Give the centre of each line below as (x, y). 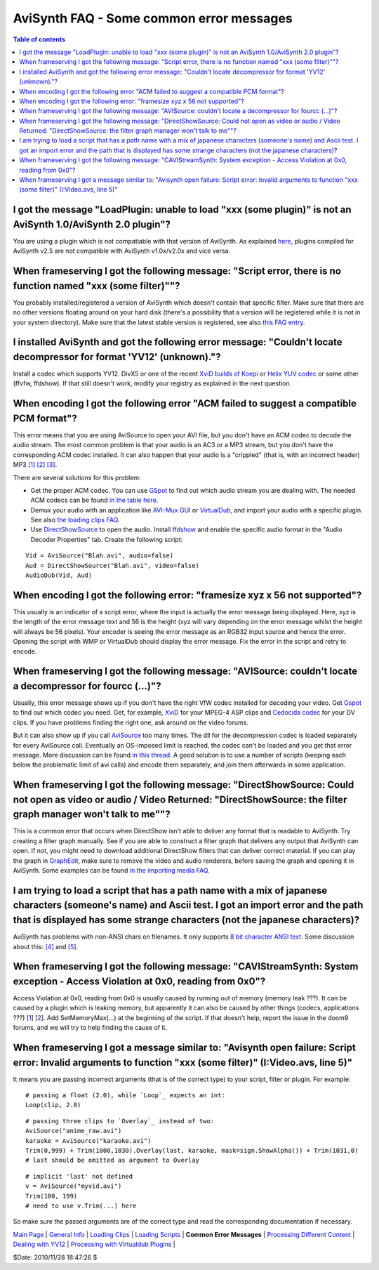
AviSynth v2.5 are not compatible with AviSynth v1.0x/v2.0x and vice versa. (122, 251)
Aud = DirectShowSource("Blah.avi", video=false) (113, 565)
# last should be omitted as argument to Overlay (113, 1160)
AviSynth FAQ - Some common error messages (153, 18)
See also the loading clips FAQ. (75, 520)
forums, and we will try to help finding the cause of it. (90, 1028)
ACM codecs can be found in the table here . (94, 500)
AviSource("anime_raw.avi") (74, 1131)
